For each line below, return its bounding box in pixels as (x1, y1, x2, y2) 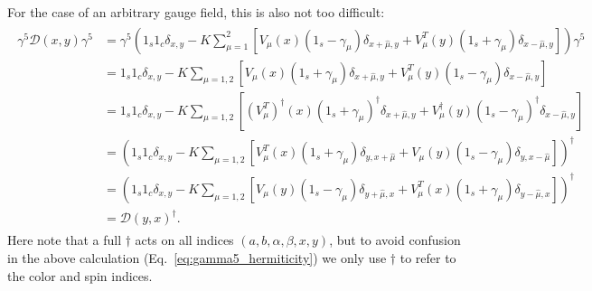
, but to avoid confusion (329, 230, 461, 249)
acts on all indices (135, 230, 234, 249)
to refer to (399, 248, 456, 267)
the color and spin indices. (7, 266, 153, 285)
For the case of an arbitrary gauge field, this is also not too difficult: (7, 3, 385, 21)
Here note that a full (7, 230, 122, 249)
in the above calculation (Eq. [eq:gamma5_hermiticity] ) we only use (7, 248, 387, 267)
